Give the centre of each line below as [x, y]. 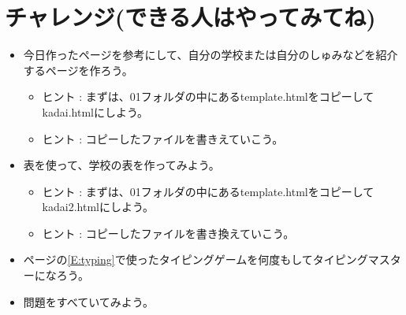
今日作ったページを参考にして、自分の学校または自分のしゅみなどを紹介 [210, 55]
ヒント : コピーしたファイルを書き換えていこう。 [168, 233]
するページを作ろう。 [78, 70]
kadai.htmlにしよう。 [95, 111]
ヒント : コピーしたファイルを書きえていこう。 [163, 138]
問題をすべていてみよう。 [88, 301]
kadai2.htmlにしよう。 [98, 207]
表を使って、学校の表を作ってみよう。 [121, 165]
